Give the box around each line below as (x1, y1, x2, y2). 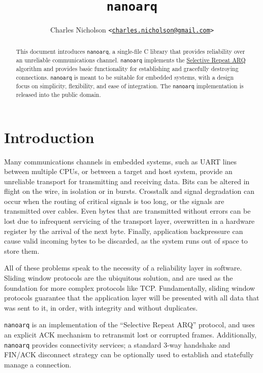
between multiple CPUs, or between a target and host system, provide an (4, 166, 233, 177)
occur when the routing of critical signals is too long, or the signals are (4, 195, 224, 206)
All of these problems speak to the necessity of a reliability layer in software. (4, 262, 242, 273)
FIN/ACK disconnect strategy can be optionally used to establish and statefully (4, 349, 254, 360)
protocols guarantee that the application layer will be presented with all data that (4, 292, 259, 303)
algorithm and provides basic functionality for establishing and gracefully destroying (16, 64, 239, 73)
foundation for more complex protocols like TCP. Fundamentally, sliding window (4, 282, 255, 293)
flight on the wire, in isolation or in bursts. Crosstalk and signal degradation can (4, 186, 255, 196)
